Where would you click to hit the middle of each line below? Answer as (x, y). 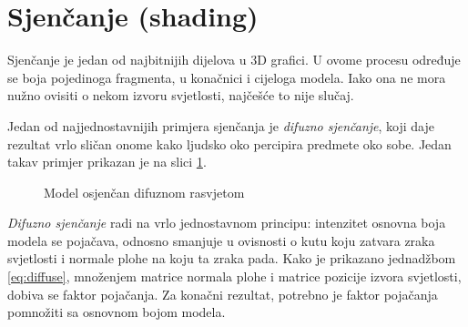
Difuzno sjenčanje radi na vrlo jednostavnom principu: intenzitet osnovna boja (227, 223)
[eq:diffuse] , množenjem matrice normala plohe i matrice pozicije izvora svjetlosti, (234, 276)
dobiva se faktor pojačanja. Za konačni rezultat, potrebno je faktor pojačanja (223, 294)
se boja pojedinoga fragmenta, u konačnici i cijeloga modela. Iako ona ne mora (227, 77)
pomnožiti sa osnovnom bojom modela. (117, 312)
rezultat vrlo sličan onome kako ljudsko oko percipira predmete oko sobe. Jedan (229, 143)
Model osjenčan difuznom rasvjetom (144, 192)
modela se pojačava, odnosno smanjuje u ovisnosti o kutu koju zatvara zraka (221, 240)
